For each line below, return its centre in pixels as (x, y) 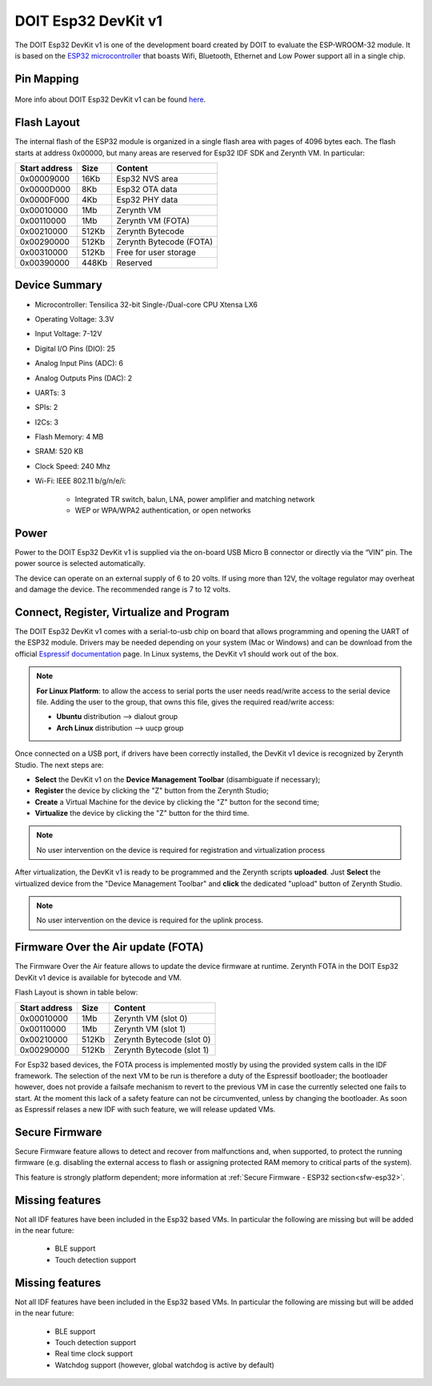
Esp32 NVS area (148, 179)
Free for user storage (156, 252)
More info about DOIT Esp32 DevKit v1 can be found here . (110, 99)
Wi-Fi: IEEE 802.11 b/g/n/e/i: (80, 481)
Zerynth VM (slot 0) (151, 1018)
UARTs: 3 (50, 392)
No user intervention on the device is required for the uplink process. (150, 920)
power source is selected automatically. (80, 564)
